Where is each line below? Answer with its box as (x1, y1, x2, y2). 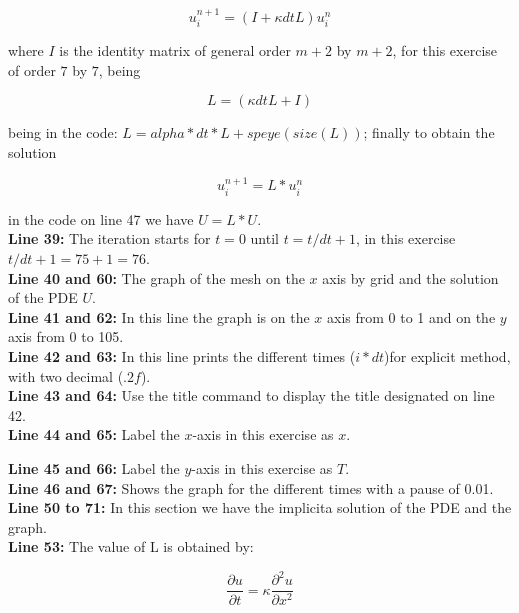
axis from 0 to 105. (8, 326, 124, 347)
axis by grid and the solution (322, 267, 499, 288)
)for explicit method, (384, 346, 511, 366)
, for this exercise (392, 40, 498, 61)
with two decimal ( (8, 365, 124, 386)
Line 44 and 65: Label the (8, 424, 180, 445)
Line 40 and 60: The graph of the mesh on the (8, 267, 305, 288)
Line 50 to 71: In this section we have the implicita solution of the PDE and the (8, 497, 512, 518)
